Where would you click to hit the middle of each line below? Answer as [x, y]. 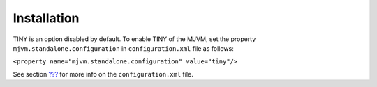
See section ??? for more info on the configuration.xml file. [103, 74]
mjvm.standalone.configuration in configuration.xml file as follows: [123, 48]
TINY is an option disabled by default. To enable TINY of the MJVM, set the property [134, 39]
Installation [46, 18]
